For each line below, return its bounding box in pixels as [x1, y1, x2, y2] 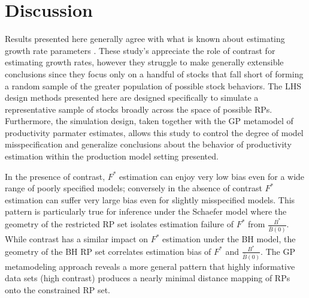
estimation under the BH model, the [162, 233, 296, 245]
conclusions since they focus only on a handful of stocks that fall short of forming [5, 67, 304, 80]
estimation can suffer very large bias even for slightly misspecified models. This [5, 193, 295, 206]
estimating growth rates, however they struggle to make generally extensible [5, 56, 284, 68]
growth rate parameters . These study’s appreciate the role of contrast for [5, 44, 275, 56]
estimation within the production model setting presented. [5, 150, 219, 162]
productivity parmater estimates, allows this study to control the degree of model [5, 126, 304, 139]
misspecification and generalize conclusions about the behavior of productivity [5, 138, 292, 150]
